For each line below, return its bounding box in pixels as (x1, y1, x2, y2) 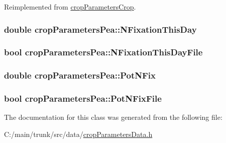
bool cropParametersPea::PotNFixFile (4, 92, 162, 105)
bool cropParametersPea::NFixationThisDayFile (4, 46, 203, 58)
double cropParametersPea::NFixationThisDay (4, 23, 197, 35)
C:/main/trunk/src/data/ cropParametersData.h (4, 128, 153, 139)
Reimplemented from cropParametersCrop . (4, 2, 136, 12)
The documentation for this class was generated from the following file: (4, 112, 222, 122)
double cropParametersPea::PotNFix (4, 69, 156, 82)
